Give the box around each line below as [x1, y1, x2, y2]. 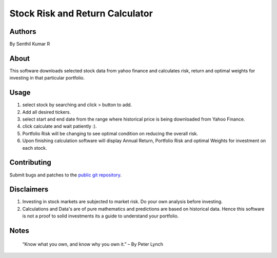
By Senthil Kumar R [9, 41, 50, 47]
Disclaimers [9, 185, 49, 194]
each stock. [22, 145, 47, 151]
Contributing [9, 158, 51, 167]
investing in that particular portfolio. [9, 75, 85, 81]
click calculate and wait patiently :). [22, 123, 97, 129]
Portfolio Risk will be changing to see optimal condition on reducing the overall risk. [22, 130, 199, 136]
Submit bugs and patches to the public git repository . [9, 172, 122, 178]
